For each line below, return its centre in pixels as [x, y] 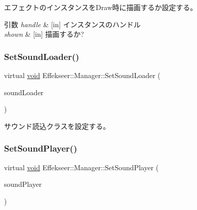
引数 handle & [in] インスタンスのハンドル [72, 24]
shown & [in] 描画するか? [44, 34]
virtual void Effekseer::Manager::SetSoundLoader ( [82, 75]
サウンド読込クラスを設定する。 [57, 126]
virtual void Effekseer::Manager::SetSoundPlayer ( [81, 167]
